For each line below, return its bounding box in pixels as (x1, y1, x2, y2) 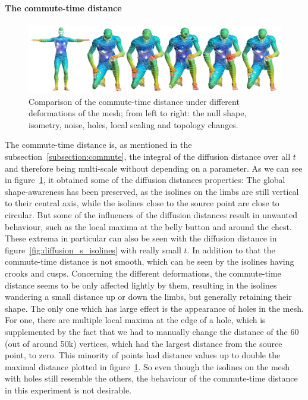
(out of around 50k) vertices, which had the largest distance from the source (5, 337, 282, 349)
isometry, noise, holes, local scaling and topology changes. (29, 118, 238, 131)
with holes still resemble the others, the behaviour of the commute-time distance (5, 372, 298, 385)
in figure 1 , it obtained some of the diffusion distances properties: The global (5, 173, 285, 186)
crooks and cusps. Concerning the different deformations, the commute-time (5, 266, 281, 279)
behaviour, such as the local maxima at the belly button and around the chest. (5, 220, 292, 232)
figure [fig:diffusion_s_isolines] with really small (5, 243, 181, 256)
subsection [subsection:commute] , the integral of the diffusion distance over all (5, 150, 291, 163)
